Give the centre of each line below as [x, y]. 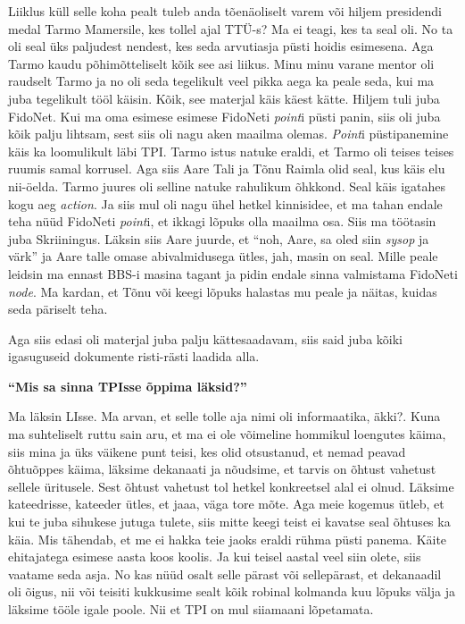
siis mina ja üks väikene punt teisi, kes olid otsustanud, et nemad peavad [207, 451]
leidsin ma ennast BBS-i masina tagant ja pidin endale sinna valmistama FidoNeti [233, 273]
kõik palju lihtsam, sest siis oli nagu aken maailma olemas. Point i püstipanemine [228, 134]
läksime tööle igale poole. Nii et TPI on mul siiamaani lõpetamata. [191, 609]
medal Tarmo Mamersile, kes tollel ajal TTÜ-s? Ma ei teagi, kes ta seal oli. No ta [231, 28]
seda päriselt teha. [58, 309]
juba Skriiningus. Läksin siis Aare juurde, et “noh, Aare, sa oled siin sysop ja [219, 238]
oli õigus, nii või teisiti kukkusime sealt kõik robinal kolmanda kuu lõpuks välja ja [232, 591]
